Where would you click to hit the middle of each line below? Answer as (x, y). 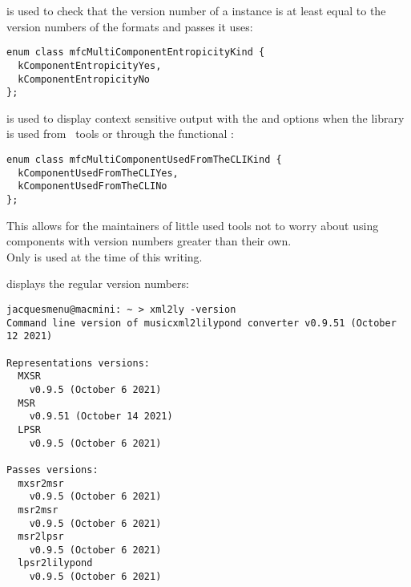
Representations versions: (78, 363)
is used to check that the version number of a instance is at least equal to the (196, 10)
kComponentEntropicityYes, (90, 65)
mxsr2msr (41, 483)
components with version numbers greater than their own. (149, 241)
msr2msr (38, 510)
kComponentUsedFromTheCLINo (93, 186)
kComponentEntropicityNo (84, 79)
